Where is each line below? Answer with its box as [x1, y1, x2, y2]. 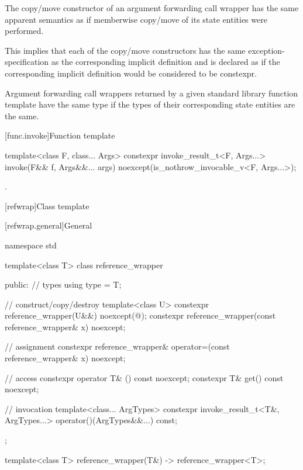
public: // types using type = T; [5, 278, 122, 291]
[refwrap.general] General [5, 219, 92, 231]
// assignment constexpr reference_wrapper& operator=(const [5, 340, 230, 352]
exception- [248, 44, 285, 56]
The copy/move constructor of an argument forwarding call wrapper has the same [5, 2, 299, 13]
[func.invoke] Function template [5, 129, 115, 141]
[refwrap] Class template [5, 199, 89, 212]
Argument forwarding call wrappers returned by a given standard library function [5, 87, 298, 99]
